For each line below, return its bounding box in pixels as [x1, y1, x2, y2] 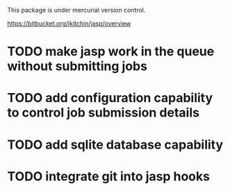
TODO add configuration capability [7, 90, 213, 106]
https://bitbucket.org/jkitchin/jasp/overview [7, 19, 131, 27]
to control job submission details [7, 105, 200, 121]
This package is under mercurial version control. [7, 6, 146, 14]
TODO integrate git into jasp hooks [7, 168, 211, 184]
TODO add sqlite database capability [7, 137, 224, 152]
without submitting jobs [7, 58, 148, 74]
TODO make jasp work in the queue [7, 44, 215, 60]
